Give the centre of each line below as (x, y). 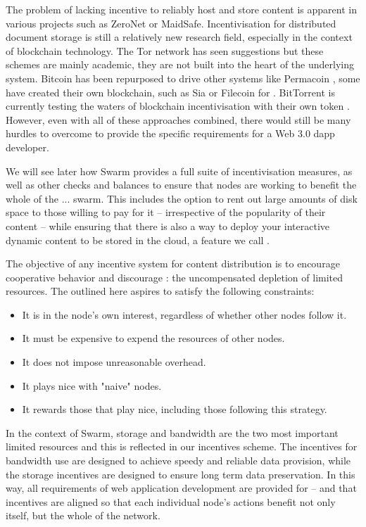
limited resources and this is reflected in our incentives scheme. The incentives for (182, 446)
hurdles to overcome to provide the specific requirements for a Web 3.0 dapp (170, 133)
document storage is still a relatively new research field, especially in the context (179, 37)
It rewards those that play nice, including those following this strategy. (175, 409)
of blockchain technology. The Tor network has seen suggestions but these (165, 50)
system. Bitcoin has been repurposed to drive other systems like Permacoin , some (183, 78)
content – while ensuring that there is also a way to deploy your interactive (168, 226)
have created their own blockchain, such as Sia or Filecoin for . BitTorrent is (170, 92)
